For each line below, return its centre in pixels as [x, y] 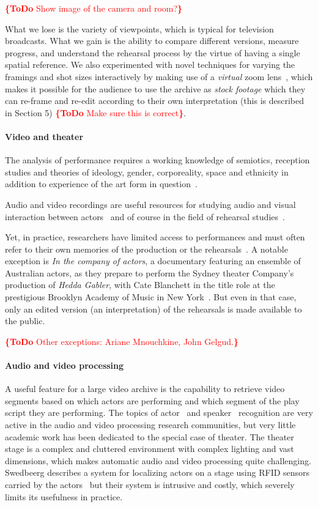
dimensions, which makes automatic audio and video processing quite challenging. [158, 460]
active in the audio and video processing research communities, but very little [150, 425]
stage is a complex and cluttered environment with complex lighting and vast [150, 449]
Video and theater [44, 136]
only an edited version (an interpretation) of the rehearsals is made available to [153, 309]
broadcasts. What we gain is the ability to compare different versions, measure [152, 41]
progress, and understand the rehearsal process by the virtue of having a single [153, 52]
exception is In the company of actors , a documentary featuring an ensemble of [153, 261]
